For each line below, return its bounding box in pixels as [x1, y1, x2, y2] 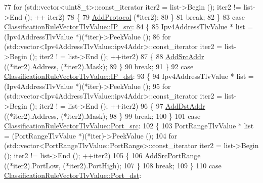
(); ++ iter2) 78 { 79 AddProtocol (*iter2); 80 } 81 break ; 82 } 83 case [24, 11, 245, 22]
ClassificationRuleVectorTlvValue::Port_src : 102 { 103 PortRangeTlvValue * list [4, 120, 254, 131]
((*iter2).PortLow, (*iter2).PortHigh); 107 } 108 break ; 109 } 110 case [4, 160, 222, 170]
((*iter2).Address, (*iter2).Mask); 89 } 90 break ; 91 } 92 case [4, 61, 194, 71]
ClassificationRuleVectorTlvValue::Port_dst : [4, 170, 142, 180]
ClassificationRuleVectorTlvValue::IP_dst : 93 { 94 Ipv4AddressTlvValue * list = [4, 71, 254, 81]
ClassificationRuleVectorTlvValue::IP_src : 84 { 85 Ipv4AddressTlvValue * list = [4, 21, 253, 32]
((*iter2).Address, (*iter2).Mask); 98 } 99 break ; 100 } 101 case [4, 110, 201, 121]
